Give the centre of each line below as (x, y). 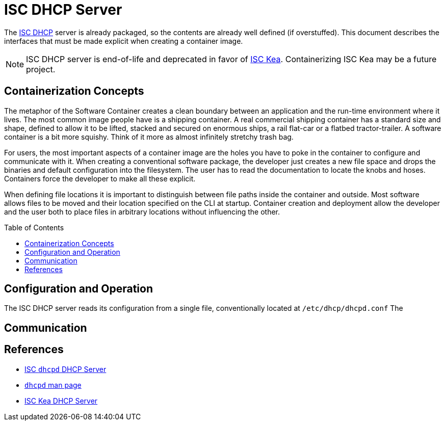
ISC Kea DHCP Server (61, 401)
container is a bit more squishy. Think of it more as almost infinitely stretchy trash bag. (149, 137)
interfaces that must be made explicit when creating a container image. (124, 41)
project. (41, 69)
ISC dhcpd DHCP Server (66, 369)
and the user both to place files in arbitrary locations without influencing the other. (142, 211)
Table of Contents (34, 227)
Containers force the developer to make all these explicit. (100, 178)
